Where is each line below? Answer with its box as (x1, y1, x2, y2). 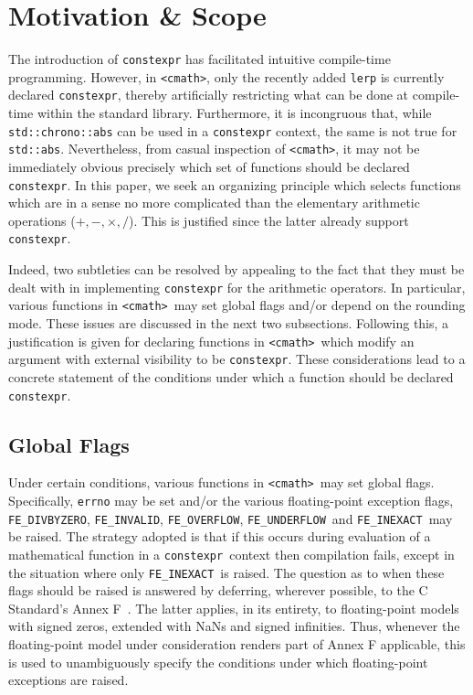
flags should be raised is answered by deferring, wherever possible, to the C (8, 581, 428, 600)
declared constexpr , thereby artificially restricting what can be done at (8, 85, 409, 104)
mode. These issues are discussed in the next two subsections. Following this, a (8, 314, 449, 332)
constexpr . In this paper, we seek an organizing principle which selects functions (8, 175, 461, 194)
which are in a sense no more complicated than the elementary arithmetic (8, 193, 420, 212)
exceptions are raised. (8, 670, 129, 690)
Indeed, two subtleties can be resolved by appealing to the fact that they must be (8, 260, 465, 279)
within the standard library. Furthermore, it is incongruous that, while (37, 103, 432, 123)
